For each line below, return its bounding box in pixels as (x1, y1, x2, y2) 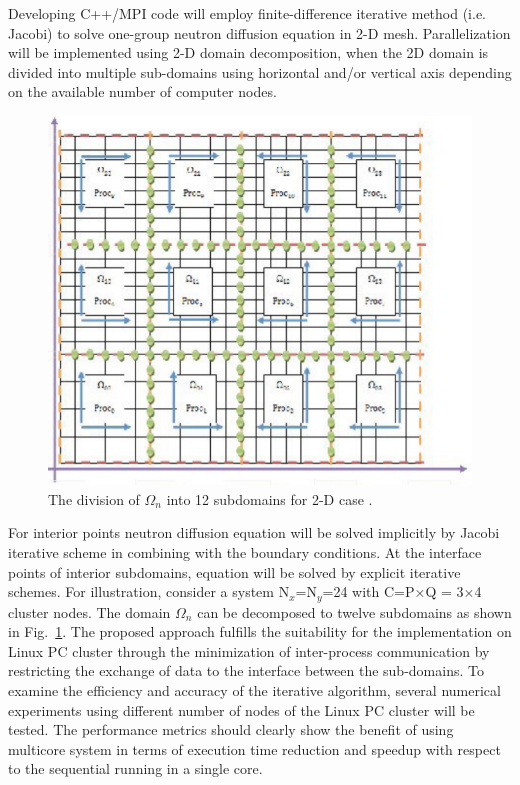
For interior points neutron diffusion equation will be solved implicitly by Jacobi (8, 522, 500, 543)
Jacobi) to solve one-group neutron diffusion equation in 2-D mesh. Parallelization (8, 22, 511, 43)
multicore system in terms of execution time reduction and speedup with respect (8, 738, 501, 759)
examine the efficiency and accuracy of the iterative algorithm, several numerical (8, 680, 501, 701)
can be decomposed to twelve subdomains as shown (197, 601, 512, 622)
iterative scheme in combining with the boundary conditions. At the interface (8, 542, 482, 563)
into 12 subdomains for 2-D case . (166, 488, 373, 509)
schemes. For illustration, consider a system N (8, 581, 290, 602)
